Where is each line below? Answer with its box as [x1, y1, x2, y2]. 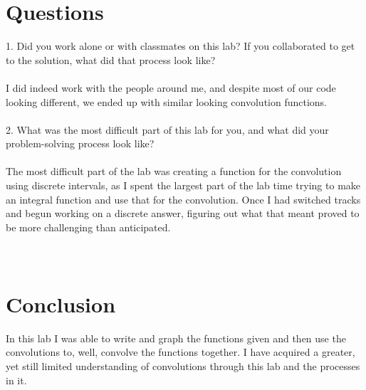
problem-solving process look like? [6, 136, 155, 151]
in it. [6, 372, 27, 387]
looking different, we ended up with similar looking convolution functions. [6, 94, 328, 109]
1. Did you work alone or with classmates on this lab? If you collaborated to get [6, 38, 355, 53]
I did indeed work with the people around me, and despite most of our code [6, 80, 336, 95]
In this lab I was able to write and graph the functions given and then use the [6, 330, 346, 345]
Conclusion [6, 289, 116, 318]
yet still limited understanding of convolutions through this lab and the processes [6, 358, 360, 373]
